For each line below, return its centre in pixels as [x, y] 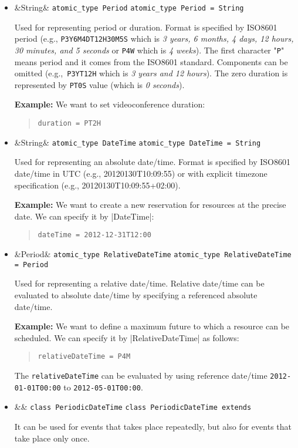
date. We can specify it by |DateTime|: [84, 216]
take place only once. [52, 438]
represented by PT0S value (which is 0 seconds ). [99, 84]
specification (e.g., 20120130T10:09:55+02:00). [97, 185]
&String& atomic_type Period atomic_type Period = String [129, 7]
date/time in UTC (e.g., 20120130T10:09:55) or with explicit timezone [141, 173]
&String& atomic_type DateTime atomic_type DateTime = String [138, 142]
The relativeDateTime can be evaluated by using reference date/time [141, 375]
